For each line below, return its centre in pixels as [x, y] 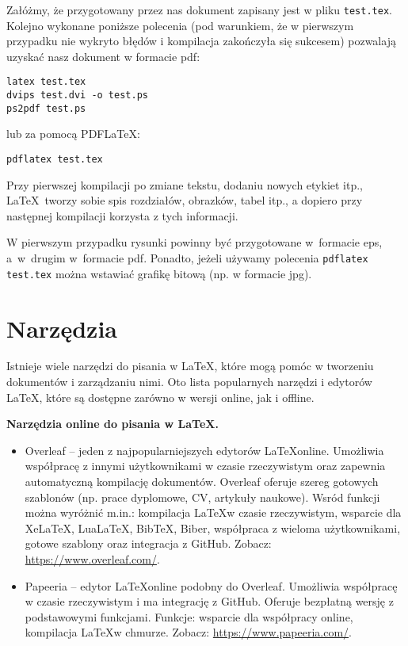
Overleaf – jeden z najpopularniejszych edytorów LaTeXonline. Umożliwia [204, 450]
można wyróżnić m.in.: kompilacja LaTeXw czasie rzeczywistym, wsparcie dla [213, 512]
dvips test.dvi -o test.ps [77, 96]
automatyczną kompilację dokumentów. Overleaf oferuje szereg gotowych [202, 482]
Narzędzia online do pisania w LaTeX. [112, 424]
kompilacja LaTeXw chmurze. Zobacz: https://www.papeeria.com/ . [188, 632]
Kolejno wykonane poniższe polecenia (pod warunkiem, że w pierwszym [180, 25]
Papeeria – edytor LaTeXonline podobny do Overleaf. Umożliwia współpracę [211, 585]
